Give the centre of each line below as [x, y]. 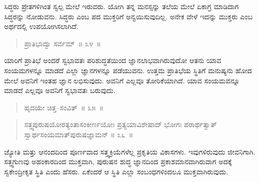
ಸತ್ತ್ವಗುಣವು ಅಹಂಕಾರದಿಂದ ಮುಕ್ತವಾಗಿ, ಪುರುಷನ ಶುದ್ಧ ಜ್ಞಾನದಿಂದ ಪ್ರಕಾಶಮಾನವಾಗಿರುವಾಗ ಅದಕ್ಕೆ [118, 161]
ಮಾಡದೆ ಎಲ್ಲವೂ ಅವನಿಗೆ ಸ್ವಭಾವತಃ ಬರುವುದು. [60, 90]
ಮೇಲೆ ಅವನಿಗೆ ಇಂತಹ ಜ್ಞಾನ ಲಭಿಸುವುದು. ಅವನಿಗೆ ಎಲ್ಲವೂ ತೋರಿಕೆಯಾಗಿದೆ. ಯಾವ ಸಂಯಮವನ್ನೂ [122, 80]
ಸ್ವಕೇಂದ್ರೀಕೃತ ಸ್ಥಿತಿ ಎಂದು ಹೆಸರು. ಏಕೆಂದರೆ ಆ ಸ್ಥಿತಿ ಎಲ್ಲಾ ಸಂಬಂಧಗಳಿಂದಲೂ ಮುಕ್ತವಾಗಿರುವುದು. [116, 171]
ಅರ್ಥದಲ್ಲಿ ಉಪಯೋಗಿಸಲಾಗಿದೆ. [41, 26]
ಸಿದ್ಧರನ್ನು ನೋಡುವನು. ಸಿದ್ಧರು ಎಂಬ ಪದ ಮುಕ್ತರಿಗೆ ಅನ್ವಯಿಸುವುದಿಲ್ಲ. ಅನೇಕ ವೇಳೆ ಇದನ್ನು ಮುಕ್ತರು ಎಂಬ [128, 16]
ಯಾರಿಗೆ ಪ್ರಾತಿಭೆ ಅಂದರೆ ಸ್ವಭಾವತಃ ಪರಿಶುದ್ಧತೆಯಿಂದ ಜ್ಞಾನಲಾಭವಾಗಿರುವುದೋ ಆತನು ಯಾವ [113, 60]
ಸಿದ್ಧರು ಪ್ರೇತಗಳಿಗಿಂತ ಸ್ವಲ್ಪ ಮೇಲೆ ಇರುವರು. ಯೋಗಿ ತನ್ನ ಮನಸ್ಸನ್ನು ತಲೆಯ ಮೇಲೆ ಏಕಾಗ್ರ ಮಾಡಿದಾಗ [121, 6]
